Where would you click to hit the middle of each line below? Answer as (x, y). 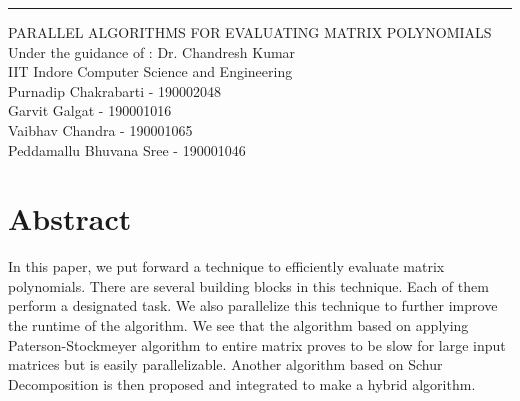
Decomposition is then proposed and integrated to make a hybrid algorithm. (242, 383)
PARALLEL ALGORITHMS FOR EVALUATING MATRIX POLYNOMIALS (250, 32)
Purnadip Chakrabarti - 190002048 (115, 90)
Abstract (70, 218)
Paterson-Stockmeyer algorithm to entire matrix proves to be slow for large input (257, 344)
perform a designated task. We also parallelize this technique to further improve (253, 305)
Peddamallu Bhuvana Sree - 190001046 (127, 149)
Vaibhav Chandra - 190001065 (100, 129)
